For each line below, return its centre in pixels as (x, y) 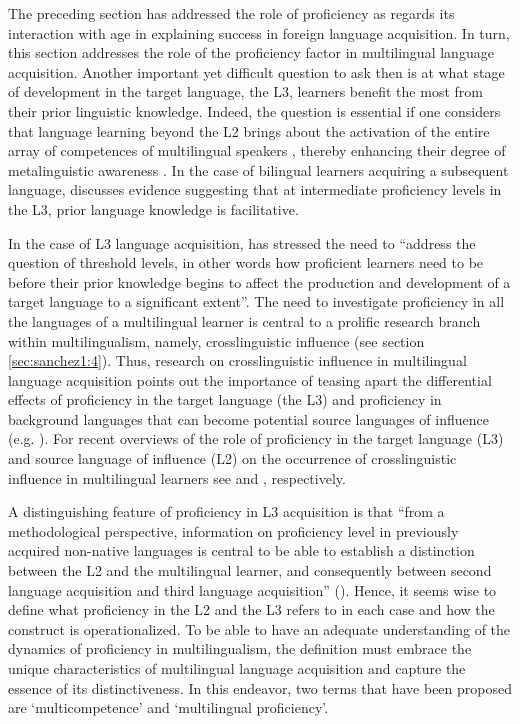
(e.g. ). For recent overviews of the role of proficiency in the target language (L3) (256, 438)
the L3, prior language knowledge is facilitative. (153, 208)
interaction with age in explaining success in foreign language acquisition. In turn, (259, 32)
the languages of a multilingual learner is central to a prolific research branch (244, 320)
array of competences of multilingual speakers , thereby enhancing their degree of (257, 150)
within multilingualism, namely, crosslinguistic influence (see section (216, 340)
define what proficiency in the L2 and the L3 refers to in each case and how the (251, 609)
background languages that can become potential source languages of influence (248, 418)
